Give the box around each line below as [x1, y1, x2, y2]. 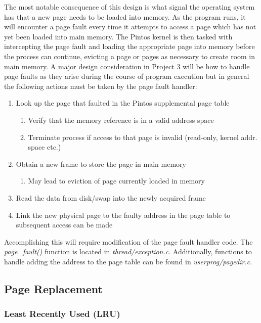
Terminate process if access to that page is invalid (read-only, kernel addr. [28, 131, 257, 142]
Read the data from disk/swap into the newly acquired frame [16, 192, 206, 203]
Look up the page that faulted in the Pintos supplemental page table [16, 98, 230, 108]
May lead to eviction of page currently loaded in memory [28, 175, 205, 186]
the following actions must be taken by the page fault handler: [4, 80, 197, 91]
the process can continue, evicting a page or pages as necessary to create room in [4, 51, 255, 61]
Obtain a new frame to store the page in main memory [16, 158, 186, 169]
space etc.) [28, 142, 61, 152]
